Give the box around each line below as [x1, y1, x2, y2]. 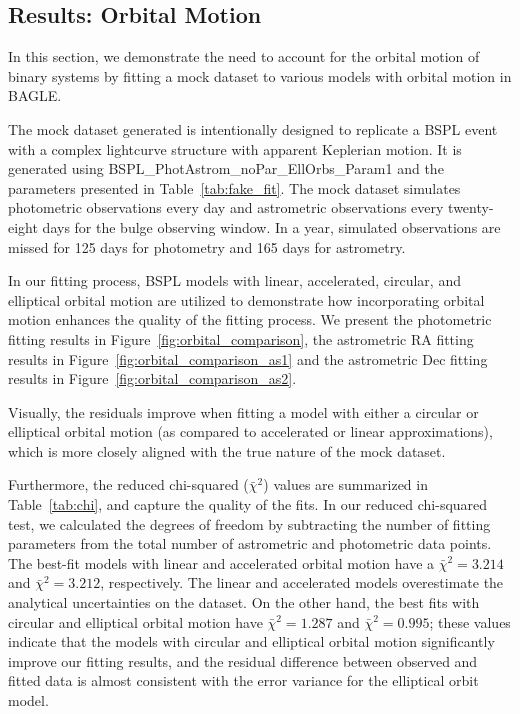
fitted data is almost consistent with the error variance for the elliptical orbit [8, 670, 479, 691]
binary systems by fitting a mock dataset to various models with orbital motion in [8, 65, 512, 86]
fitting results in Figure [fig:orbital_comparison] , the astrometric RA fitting [8, 328, 474, 349]
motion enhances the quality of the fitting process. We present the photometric [8, 309, 492, 330]
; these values [429, 611, 511, 632]
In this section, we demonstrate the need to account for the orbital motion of [8, 46, 480, 67]
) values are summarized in [263, 474, 428, 495]
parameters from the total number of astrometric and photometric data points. [8, 533, 492, 554]
